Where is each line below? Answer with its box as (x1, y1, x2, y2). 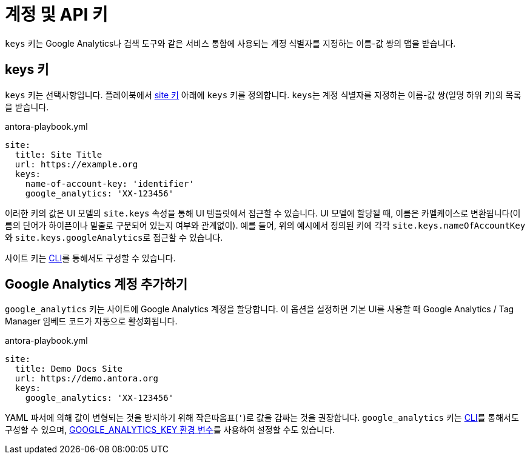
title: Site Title (15, 149, 102, 159)
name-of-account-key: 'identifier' (25, 178, 194, 189)
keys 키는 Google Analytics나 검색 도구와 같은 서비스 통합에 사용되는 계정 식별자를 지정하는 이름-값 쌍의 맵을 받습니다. (5, 38, 456, 49)
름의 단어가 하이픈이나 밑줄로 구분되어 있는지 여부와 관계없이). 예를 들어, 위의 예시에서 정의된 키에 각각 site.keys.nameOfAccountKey (5, 219, 526, 230)
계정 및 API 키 (5, 4, 108, 25)
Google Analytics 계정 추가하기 (5, 276, 188, 292)
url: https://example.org (15, 159, 138, 169)
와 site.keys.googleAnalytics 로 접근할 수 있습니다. (5, 232, 223, 243)
